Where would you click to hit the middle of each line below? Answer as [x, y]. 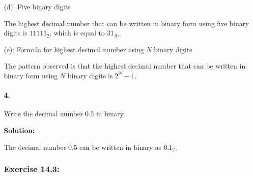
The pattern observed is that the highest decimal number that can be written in [125, 66]
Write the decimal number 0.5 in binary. [65, 114]
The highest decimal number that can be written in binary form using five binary [126, 23]
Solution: [19, 130]
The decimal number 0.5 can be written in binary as [83, 147]
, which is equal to [77, 33]
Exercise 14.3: [32, 169]
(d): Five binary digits [37, 6]
